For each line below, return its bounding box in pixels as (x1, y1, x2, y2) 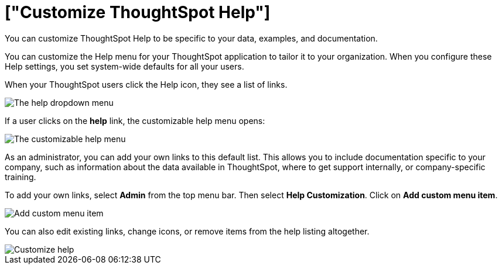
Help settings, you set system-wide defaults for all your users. (5, 61, 244, 71)
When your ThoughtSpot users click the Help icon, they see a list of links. (5, 79, 288, 89)
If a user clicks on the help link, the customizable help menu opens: (5, 115, 265, 126)
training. (5, 171, 36, 182)
